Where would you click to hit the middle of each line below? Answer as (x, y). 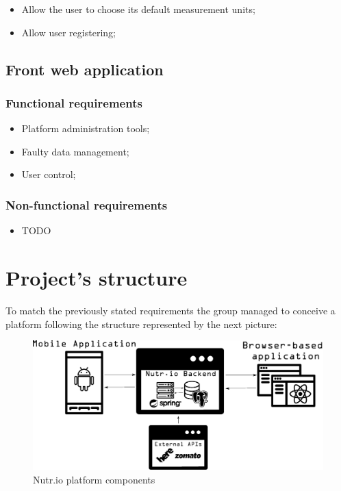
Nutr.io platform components (94, 479)
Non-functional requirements (87, 204)
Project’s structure (97, 277)
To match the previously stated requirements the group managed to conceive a (170, 310)
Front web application (85, 69)
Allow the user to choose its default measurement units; (138, 9)
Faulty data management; (75, 151)
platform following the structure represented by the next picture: (141, 324)
